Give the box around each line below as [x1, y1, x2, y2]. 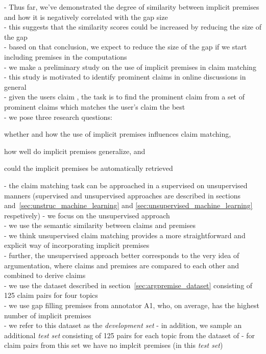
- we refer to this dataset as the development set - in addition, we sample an [4, 320, 242, 331]
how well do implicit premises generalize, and [4, 145, 146, 156]
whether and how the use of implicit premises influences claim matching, [4, 129, 231, 139]
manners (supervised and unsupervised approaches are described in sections [4, 190, 240, 200]
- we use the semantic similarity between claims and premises [4, 220, 196, 231]
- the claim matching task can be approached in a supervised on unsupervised [4, 180, 248, 190]
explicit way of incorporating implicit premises [4, 240, 150, 250]
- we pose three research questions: [4, 111, 112, 122]
